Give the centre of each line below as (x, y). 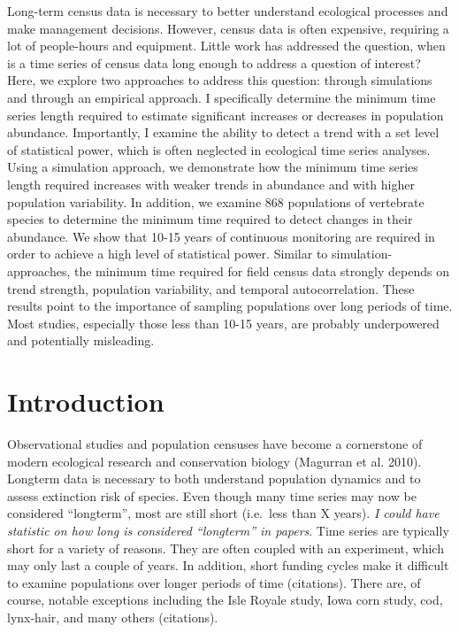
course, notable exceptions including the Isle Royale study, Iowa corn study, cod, (225, 600)
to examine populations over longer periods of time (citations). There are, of (214, 582)
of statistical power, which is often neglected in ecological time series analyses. (219, 149)
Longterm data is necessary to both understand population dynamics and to (214, 479)
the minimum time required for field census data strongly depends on (261, 270)
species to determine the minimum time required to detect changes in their (210, 219)
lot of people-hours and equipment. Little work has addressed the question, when (226, 46)
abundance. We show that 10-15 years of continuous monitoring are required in (221, 236)
